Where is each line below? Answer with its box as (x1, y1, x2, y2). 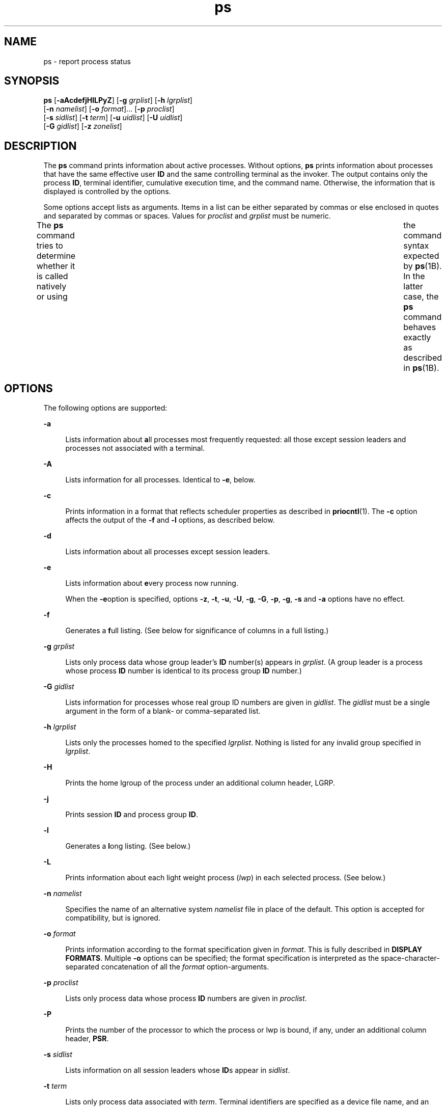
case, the (403, 291, 439, 302)
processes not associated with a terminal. (65, 444, 205, 453)
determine (36, 251, 76, 261)
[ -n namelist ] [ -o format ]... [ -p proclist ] (43, 104, 175, 114)
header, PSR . (65, 1034, 109, 1043)
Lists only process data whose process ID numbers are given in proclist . (65, 994, 307, 1003)
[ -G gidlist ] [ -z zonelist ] (43, 122, 122, 131)
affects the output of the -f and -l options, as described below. (65, 516, 275, 525)
